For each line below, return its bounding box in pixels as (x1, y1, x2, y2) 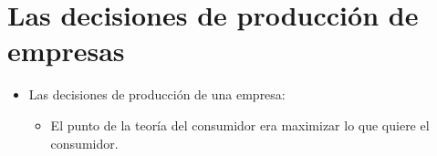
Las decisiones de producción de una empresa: (28, 85, 286, 104)
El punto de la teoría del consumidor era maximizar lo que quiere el (50, 115, 430, 134)
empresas (7, 32, 125, 69)
